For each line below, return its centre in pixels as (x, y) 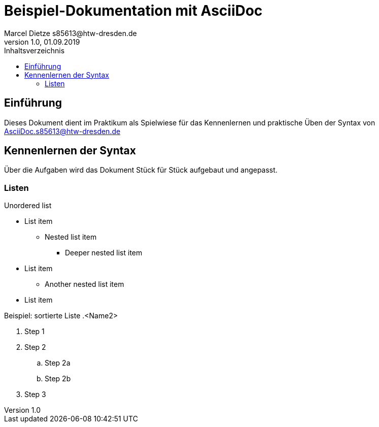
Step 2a (58, 363)
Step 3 (35, 395)
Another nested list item (84, 284)
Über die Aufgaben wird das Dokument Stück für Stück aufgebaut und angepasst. (141, 170)
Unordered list (28, 206)
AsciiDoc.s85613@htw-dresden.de (62, 131)
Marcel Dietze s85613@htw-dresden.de (71, 33)
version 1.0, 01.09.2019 (42, 42)
